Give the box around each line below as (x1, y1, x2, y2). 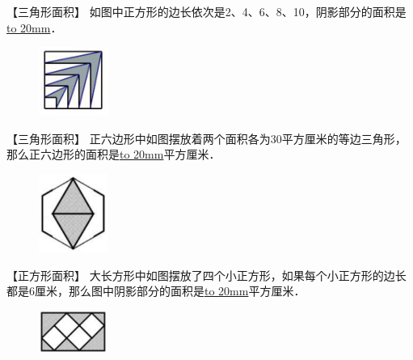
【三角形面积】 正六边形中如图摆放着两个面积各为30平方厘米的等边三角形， (6, 129, 407, 146)
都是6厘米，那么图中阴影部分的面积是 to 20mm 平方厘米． (6, 282, 306, 299)
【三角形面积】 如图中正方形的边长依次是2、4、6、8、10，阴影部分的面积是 (6, 3, 407, 19)
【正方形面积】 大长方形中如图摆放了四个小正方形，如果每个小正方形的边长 (6, 266, 407, 283)
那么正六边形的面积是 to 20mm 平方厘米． (6, 146, 221, 163)
